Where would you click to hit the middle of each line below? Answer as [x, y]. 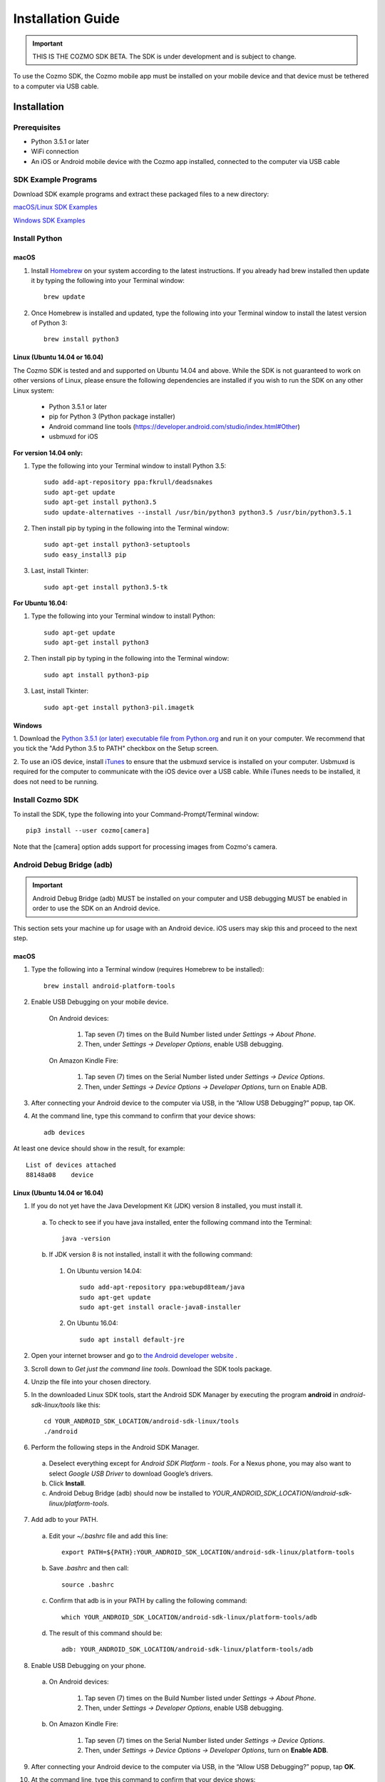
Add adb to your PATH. [65, 1520]
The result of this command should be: [106, 1633]
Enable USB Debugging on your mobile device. [100, 1002]
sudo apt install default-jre [132, 1339]
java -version [86, 1239]
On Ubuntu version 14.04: [104, 1271]
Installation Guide [67, 19]
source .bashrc [88, 1585]
